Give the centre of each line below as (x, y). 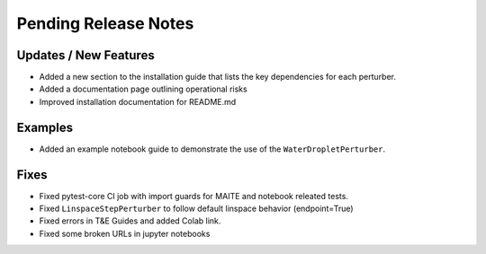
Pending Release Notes (105, 23)
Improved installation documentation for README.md (138, 101)
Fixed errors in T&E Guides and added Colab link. (130, 221)
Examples (45, 127)
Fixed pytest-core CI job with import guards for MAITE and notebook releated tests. (193, 196)
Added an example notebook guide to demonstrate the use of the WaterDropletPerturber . (212, 149)
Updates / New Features (85, 55)
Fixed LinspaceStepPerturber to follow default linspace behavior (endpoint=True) (197, 209)
